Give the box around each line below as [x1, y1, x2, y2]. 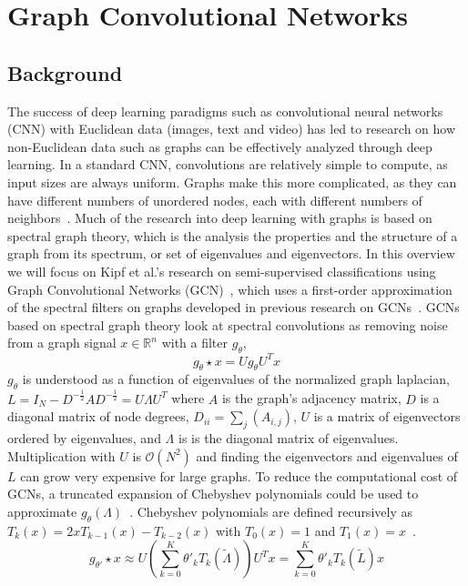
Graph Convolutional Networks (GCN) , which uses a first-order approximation [7, 279, 453, 298]
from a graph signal [7, 333, 117, 352]
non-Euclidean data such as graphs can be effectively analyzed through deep [7, 136, 432, 156]
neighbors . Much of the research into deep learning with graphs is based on [7, 208, 432, 227]
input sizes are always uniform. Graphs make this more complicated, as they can [7, 172, 457, 191]
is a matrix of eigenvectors [313, 407, 461, 426]
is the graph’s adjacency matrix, [221, 389, 402, 408]
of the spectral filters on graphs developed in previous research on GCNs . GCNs [7, 298, 460, 317]
